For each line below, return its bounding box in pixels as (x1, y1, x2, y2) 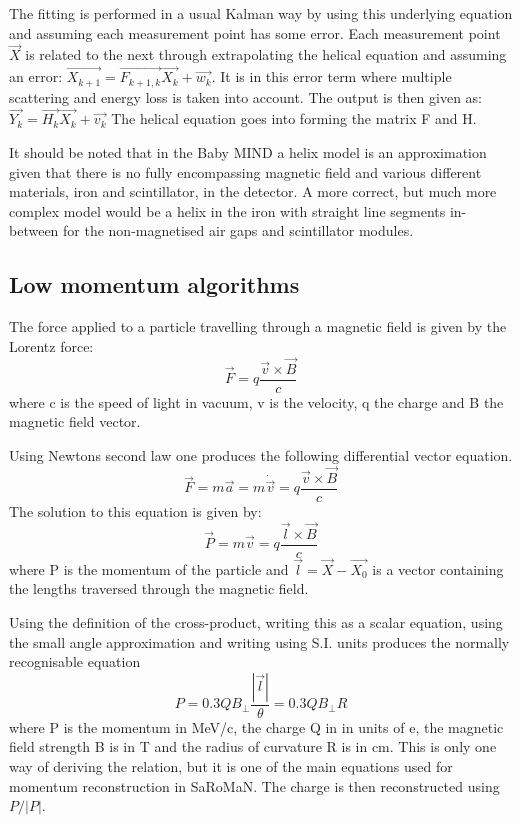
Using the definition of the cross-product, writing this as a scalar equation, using (9, 612, 503, 633)
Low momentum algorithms (9, 269, 300, 300)
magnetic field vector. (9, 411, 141, 432)
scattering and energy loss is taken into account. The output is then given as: (9, 86, 483, 107)
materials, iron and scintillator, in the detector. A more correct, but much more (9, 181, 497, 202)
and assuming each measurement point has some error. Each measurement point (9, 22, 501, 43)
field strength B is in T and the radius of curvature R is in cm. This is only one (9, 736, 497, 757)
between (9, 220, 59, 241)
